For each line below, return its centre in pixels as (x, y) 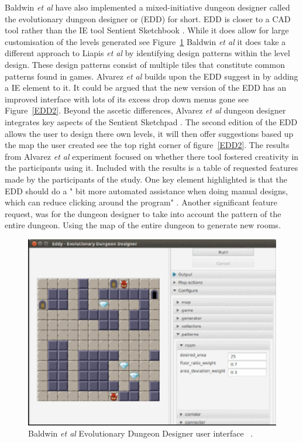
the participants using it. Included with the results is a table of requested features (151, 168)
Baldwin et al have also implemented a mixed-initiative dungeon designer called (147, 7)
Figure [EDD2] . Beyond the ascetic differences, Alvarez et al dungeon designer (145, 110)
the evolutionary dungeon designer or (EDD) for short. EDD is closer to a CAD (148, 18)
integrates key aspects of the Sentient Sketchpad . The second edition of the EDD (151, 121)
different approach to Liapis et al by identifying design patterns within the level (147, 53)
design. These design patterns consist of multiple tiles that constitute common (145, 64)
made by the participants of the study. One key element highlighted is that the (146, 179)
